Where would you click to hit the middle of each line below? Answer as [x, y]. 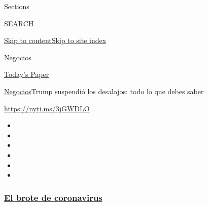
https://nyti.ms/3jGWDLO [47, 108]
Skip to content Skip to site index [55, 40]
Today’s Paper [27, 74]
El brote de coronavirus [53, 197]
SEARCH [19, 23]
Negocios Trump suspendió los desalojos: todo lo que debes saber [104, 91]
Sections [17, 6]
